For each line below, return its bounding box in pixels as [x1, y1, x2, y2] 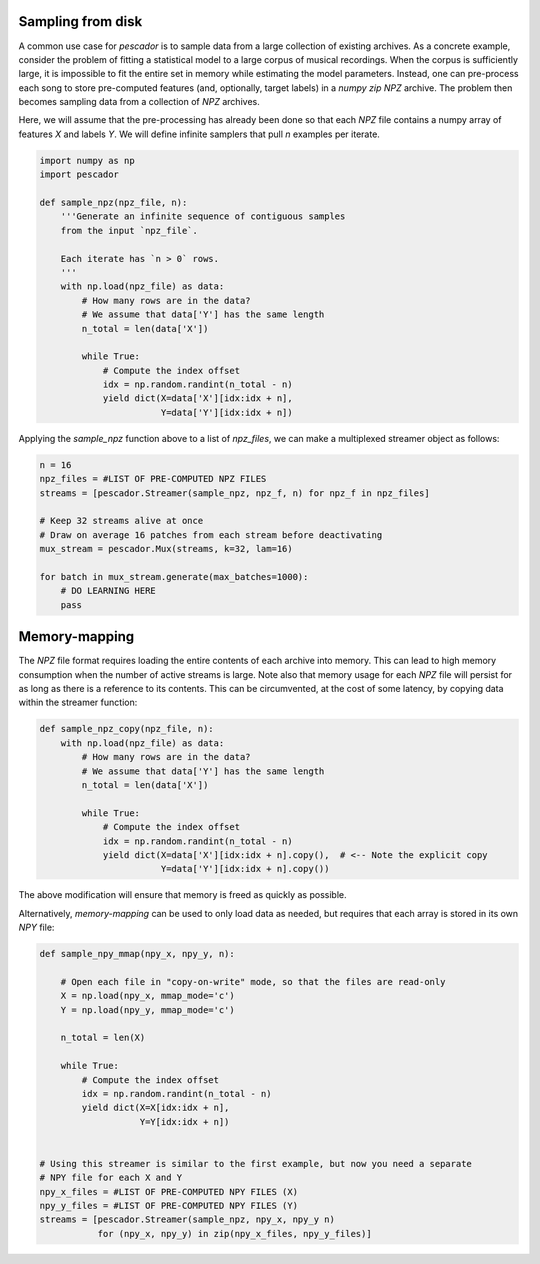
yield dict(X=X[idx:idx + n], [81, 1102, 230, 1114]
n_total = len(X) [60, 1032, 146, 1044]
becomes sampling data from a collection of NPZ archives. [18, 96, 260, 108]
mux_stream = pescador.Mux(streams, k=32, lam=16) [39, 543, 294, 555]
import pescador [39, 169, 120, 180]
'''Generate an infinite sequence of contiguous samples [60, 211, 346, 222]
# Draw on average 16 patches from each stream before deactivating [39, 529, 383, 540]
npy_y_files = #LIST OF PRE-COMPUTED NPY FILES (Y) [39, 1200, 299, 1212]
